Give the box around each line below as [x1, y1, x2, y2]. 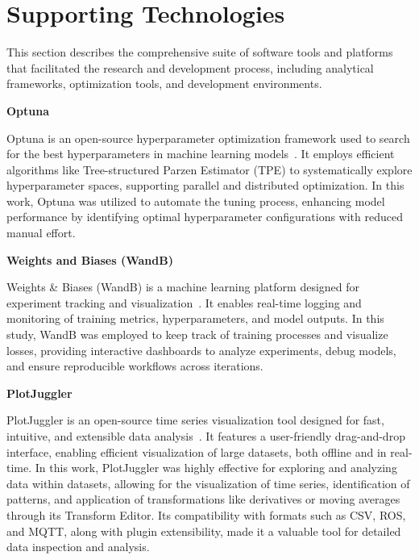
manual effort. [6, 224, 76, 241]
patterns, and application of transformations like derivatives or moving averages [6, 491, 400, 508]
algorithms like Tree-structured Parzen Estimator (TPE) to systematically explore [6, 161, 413, 178]
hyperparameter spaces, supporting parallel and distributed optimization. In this [6, 177, 404, 194]
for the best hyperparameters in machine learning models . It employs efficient [6, 145, 395, 162]
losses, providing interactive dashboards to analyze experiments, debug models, [6, 341, 396, 358]
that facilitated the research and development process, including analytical [6, 59, 374, 76]
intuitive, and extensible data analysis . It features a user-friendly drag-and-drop [6, 428, 405, 444]
